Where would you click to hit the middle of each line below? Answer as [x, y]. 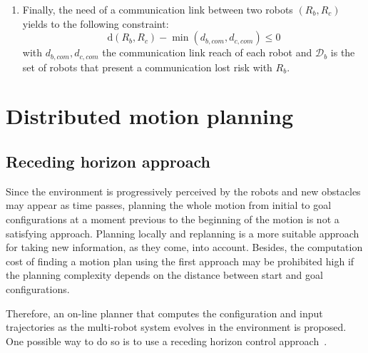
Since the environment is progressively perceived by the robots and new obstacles [183, 191]
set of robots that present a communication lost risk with [147, 67]
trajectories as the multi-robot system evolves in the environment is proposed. [176, 327]
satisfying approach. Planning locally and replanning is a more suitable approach [183, 233]
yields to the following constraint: [96, 23]
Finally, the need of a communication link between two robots [158, 9]
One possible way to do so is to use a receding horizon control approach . [167, 341]
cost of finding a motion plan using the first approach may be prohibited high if [180, 261]
